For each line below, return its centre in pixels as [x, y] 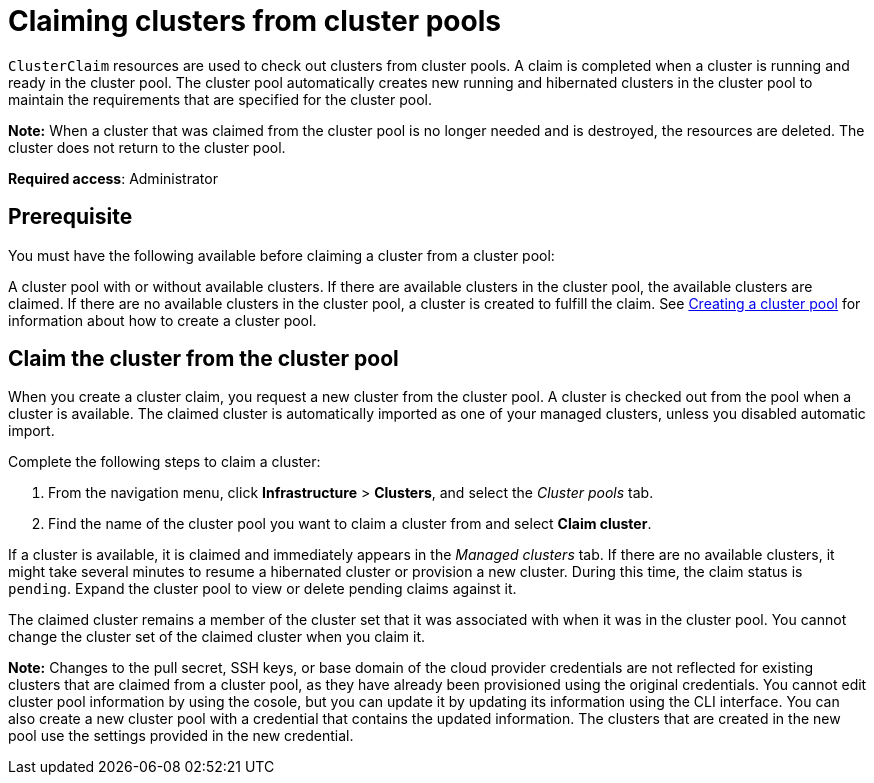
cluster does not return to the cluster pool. [147, 147]
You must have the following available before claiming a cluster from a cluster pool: [281, 255]
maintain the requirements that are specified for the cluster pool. [220, 99]
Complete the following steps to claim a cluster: [164, 462]
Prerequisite [70, 217]
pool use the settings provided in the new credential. [181, 736]
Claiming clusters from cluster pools [254, 21]
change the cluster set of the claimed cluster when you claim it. [217, 637]
